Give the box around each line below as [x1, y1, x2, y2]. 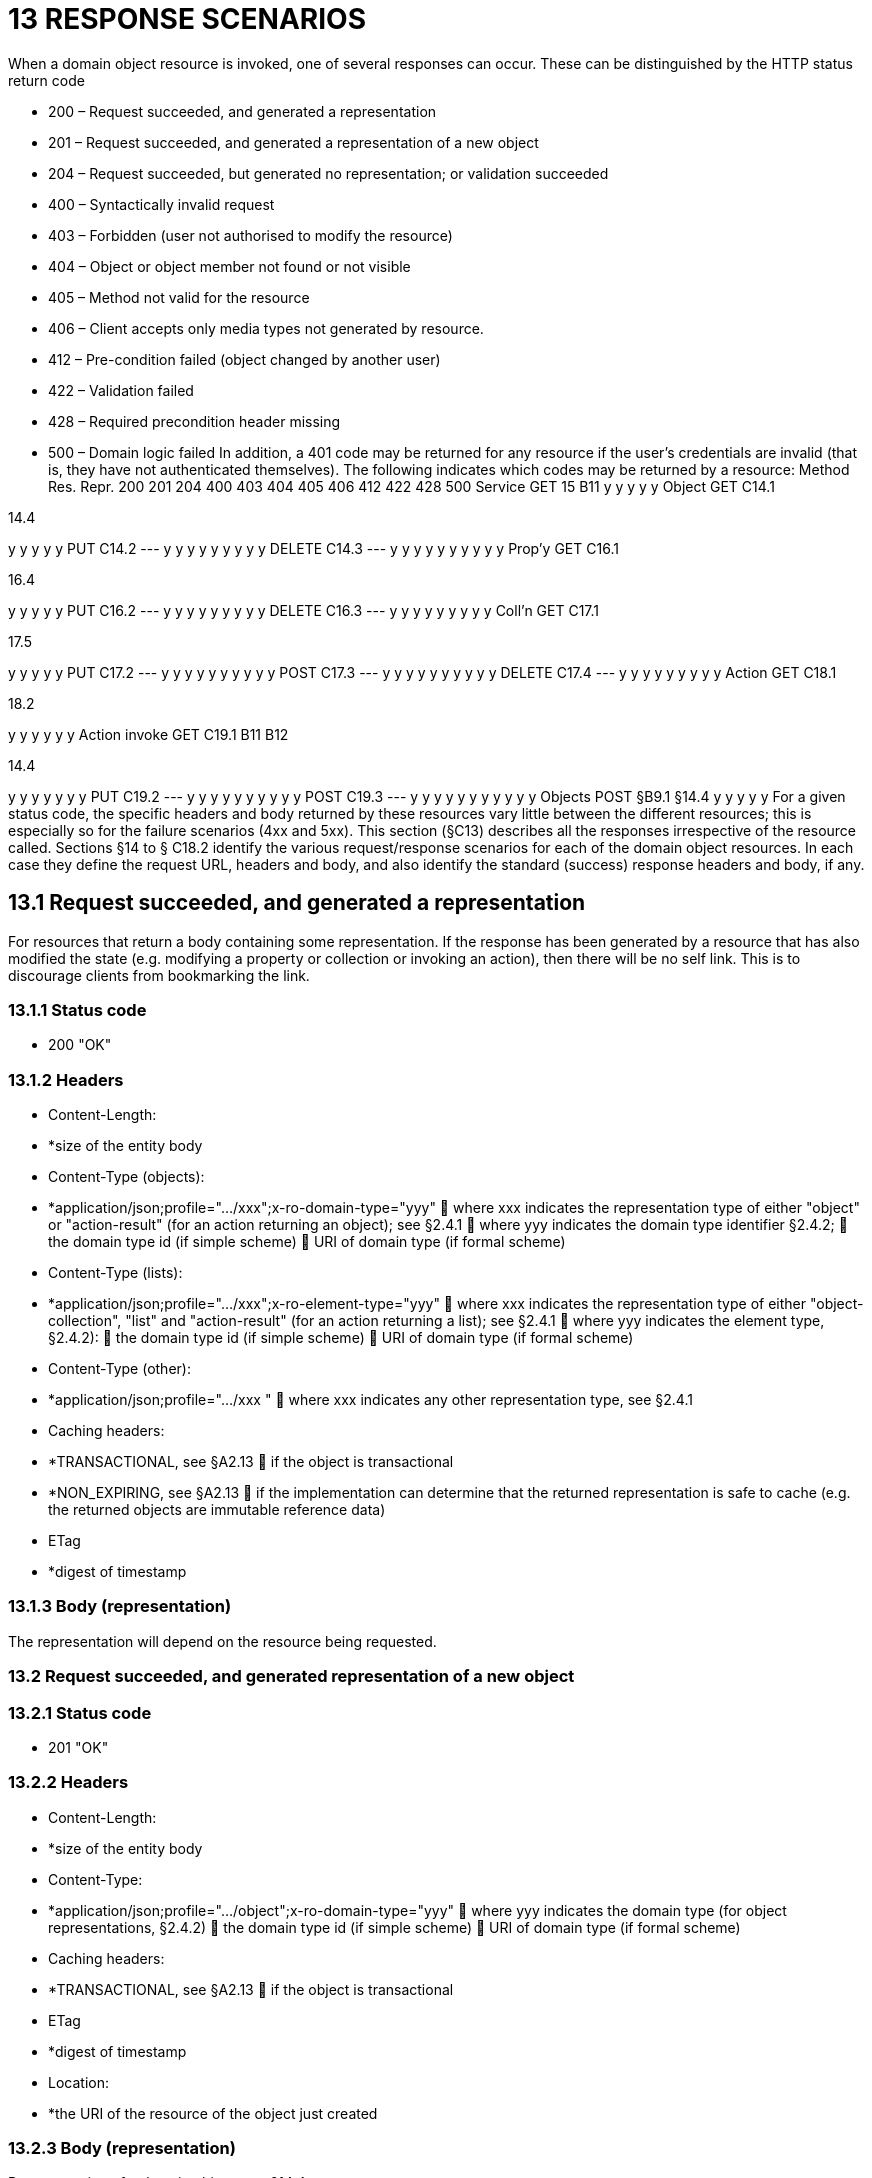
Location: [48, 2073, 109, 2091]
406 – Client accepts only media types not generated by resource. [48, 319, 484, 337]
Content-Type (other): [48, 1360, 191, 1378]
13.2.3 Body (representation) [8, 2138, 236, 2159]
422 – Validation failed [48, 381, 194, 399]
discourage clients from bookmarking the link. [8, 966, 310, 984]
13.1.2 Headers [8, 1069, 124, 1090]
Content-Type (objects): [48, 1168, 205, 1186]
